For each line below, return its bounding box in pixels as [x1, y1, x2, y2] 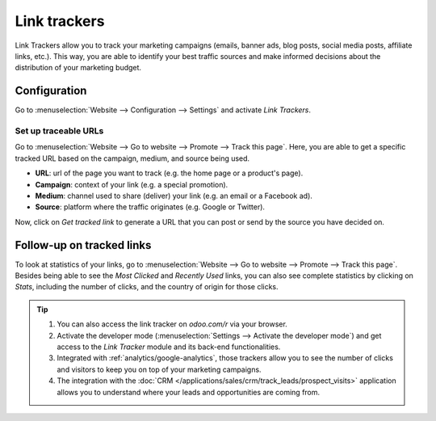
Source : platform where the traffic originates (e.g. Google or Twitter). [35, 202, 266, 212]
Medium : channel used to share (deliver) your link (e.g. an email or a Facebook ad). [35, 191, 312, 200]
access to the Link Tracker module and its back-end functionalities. [57, 342, 281, 352]
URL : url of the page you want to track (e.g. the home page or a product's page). [35, 168, 304, 178]
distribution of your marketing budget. [15, 63, 141, 73]
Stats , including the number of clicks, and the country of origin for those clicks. [15, 282, 279, 292]
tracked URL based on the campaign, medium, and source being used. [15, 154, 250, 163]
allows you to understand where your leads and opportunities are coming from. [57, 387, 321, 397]
